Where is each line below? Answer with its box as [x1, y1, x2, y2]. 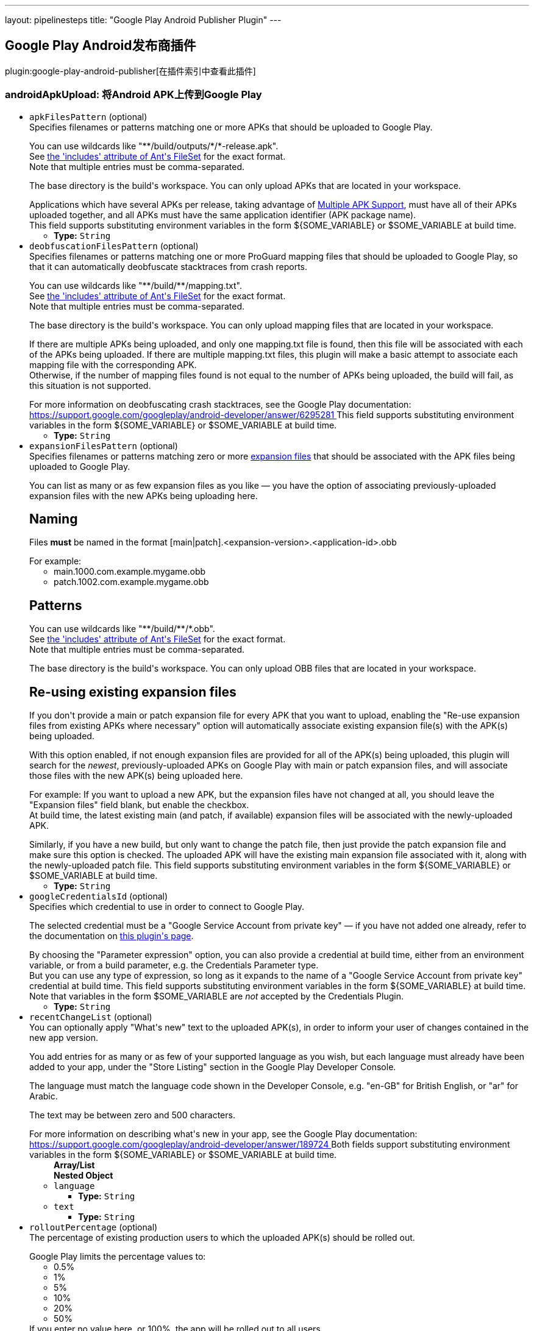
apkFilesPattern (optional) [29, 111, 148, 122]
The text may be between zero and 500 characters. [29, 1110, 235, 1121]
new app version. [29, 1032, 99, 1043]
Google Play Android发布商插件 [5, 38, 196, 54]
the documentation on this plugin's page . [29, 931, 194, 942]
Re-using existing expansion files [29, 684, 237, 700]
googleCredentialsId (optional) [29, 891, 168, 902]
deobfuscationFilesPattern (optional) [29, 240, 199, 251]
